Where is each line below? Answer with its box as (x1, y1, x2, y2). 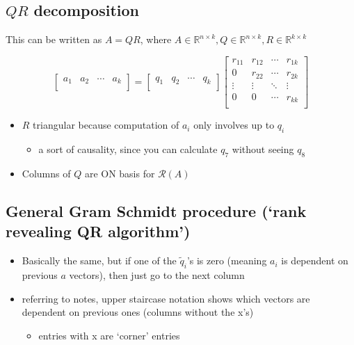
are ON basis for (84, 166, 155, 180)
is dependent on (281, 253, 348, 268)
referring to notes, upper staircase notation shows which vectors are (22, 291, 310, 305)
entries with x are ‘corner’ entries (38, 328, 180, 342)
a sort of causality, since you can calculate (38, 142, 218, 157)
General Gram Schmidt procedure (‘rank (6, 200, 307, 221)
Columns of (22, 166, 71, 180)
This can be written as (6, 32, 102, 47)
